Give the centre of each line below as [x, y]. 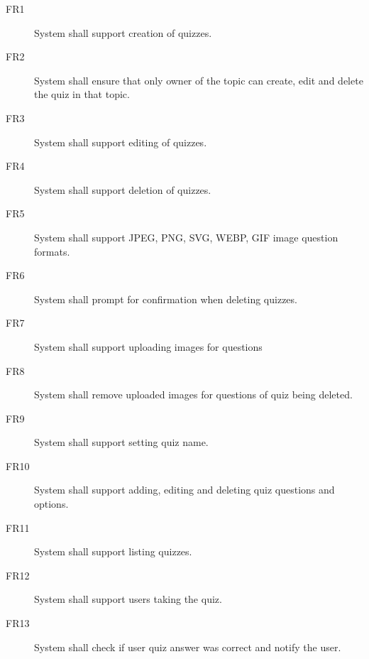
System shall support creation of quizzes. [123, 32]
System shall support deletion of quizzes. [123, 189]
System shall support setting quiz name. [121, 442]
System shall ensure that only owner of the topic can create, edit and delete [199, 80]
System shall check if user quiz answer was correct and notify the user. [188, 647]
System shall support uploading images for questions [148, 346]
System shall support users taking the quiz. [128, 599]
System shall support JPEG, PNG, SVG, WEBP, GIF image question [186, 237]
